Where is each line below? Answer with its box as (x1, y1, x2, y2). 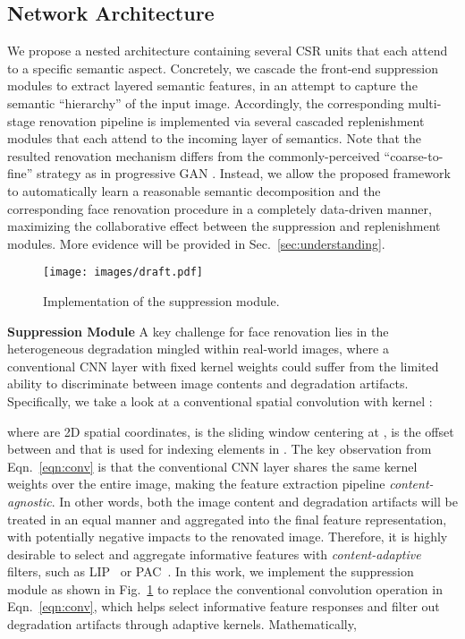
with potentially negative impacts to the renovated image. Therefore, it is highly (7, 527, 448, 546)
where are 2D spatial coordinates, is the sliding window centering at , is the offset (7, 422, 454, 440)
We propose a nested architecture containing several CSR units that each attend (7, 41, 448, 60)
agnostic (7, 491, 52, 510)
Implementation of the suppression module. (43, 291, 280, 310)
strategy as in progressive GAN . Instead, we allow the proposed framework (37, 164, 451, 183)
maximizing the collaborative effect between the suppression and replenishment (7, 217, 441, 235)
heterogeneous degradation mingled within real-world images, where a (7, 339, 389, 358)
